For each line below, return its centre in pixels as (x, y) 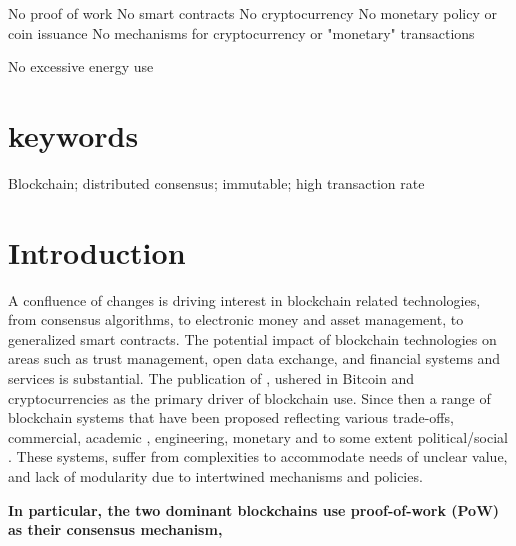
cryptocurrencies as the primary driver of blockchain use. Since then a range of (249, 397)
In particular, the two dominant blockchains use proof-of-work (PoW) (254, 509)
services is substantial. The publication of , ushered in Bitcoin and (211, 378)
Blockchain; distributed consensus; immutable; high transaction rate (216, 182)
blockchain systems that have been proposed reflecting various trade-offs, (231, 417)
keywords (73, 134)
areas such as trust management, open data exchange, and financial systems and (254, 358)
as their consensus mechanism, (115, 529)
